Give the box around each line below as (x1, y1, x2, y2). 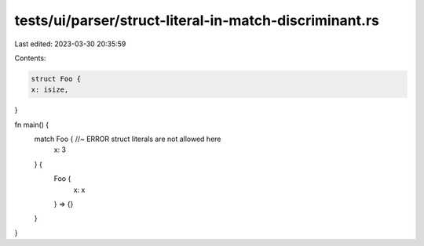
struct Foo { (31, 74, 82, 83)
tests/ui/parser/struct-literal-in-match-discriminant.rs (14, 12, 380, 29)
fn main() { (14, 120, 49, 129)
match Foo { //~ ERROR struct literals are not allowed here (34, 134, 221, 144)
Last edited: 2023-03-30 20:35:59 (14, 39, 126, 49)
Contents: (14, 53, 46, 63)
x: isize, (31, 85, 69, 94)
